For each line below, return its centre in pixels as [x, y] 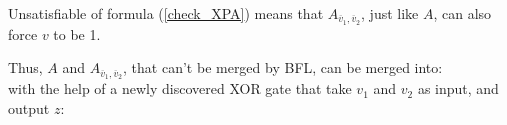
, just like [390, 13]
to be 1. [77, 33]
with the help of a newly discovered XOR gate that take [180, 88]
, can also [462, 13]
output [29, 107]
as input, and [458, 88]
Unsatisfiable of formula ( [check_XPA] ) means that [166, 13]
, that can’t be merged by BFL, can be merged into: [283, 67]
